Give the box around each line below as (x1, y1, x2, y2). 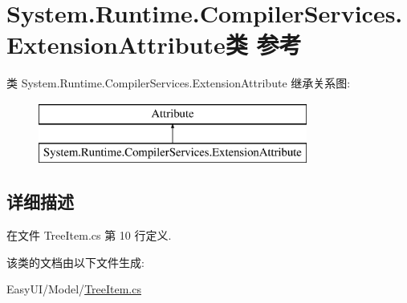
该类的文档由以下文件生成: (6, 253, 144, 270)
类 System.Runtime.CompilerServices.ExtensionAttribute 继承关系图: (6, 75, 351, 91)
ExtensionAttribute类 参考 (6, 28, 302, 61)
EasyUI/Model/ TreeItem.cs (6, 281, 141, 297)
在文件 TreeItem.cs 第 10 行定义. (6, 227, 172, 244)
